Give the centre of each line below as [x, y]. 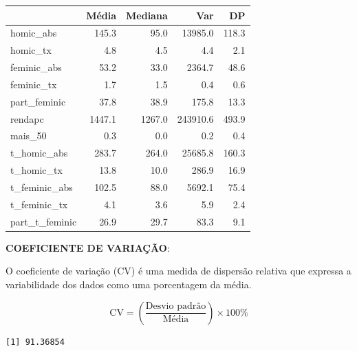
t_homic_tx [36, 170]
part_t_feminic [44, 221]
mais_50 [29, 136]
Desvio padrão [176, 307]
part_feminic [38, 101]
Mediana [147, 15]
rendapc [27, 118]
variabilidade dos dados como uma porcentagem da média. [129, 284]
